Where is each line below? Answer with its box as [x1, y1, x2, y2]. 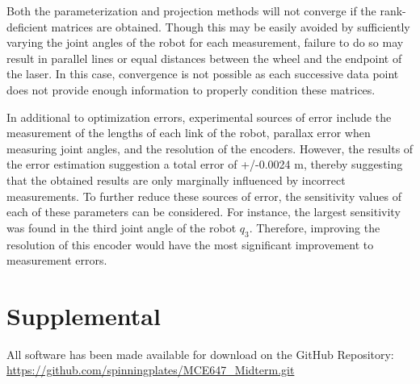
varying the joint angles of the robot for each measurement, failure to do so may [6, 34, 404, 51]
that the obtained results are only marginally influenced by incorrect [6, 171, 346, 188]
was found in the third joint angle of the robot [6, 219, 237, 236]
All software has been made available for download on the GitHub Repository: [6, 345, 394, 362]
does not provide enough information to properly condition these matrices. [6, 81, 376, 98]
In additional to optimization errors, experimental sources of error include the [6, 108, 392, 125]
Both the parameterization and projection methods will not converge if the [6, 2, 376, 19]
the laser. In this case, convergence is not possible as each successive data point [6, 65, 399, 82]
